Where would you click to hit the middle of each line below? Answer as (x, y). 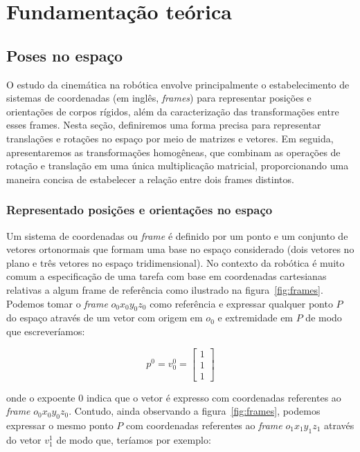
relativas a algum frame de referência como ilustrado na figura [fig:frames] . (165, 289)
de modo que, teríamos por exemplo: (134, 439)
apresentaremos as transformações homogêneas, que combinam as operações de (173, 152)
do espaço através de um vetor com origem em (105, 318)
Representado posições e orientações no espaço (139, 210)
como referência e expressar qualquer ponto (241, 303)
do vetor (24, 439)
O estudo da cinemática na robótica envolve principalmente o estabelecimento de (178, 84)
